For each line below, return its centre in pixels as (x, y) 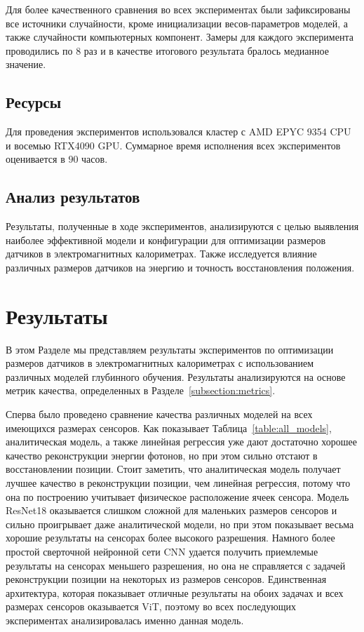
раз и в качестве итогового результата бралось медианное (206, 50)
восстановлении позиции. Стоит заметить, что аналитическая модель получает (173, 469)
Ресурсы (34, 102)
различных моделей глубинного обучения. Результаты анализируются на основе (176, 376)
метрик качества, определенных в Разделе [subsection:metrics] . (141, 390)
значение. (26, 64)
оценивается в (35, 159)
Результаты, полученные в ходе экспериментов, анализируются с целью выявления (182, 226)
